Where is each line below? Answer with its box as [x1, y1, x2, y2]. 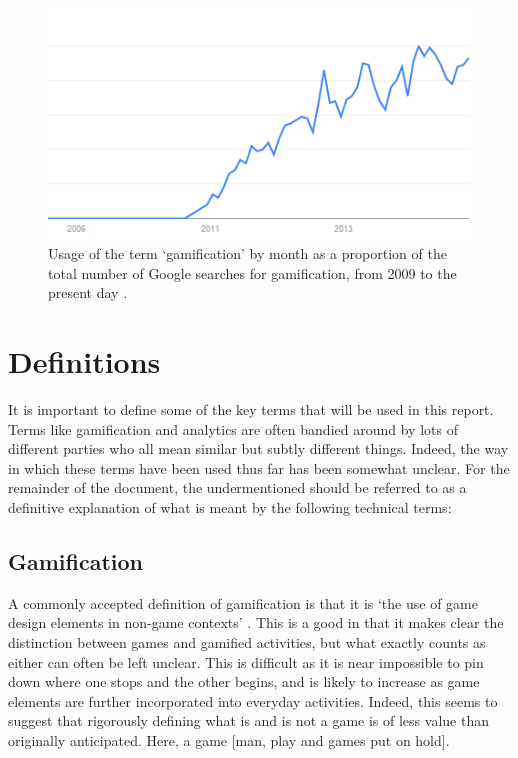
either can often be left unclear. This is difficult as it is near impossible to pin [8, 651, 484, 672]
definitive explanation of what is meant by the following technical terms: [8, 497, 452, 518]
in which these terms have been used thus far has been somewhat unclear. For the [8, 457, 510, 478]
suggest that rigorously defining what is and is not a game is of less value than [8, 710, 489, 731]
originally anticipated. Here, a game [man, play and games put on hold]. [8, 730, 450, 751]
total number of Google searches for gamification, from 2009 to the [48, 262, 457, 283]
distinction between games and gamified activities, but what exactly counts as [8, 632, 486, 653]
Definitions [8, 341, 161, 382]
